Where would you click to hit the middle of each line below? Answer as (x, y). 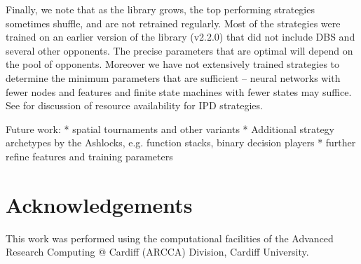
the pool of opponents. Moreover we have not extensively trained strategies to (173, 64)
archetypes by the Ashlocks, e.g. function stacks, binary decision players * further (181, 143)
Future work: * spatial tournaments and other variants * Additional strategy (170, 128)
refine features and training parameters (89, 156)
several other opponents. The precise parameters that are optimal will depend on (179, 50)
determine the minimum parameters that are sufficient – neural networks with (173, 77)
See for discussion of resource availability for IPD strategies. (134, 105)
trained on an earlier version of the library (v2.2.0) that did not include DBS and (180, 37)
